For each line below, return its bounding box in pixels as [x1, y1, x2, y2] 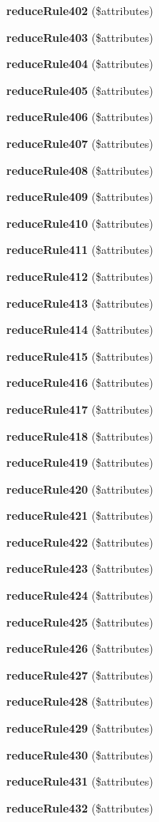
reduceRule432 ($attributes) [6, 799, 153, 816]
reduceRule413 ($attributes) [6, 294, 153, 311]
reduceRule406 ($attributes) [6, 108, 153, 125]
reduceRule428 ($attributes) [6, 693, 153, 710]
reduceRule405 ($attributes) [6, 81, 153, 98]
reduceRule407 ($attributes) [6, 134, 153, 151]
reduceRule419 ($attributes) [6, 454, 153, 471]
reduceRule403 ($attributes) [6, 28, 153, 45]
